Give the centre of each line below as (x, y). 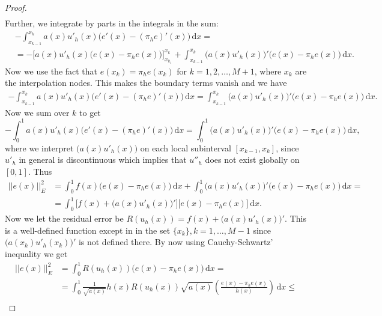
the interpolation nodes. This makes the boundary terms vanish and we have (146, 83)
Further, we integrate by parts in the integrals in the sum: (112, 23)
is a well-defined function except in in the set (88, 230)
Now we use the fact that (51, 71)
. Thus (40, 171)
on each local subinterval (186, 147)
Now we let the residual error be (64, 218)
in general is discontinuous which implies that (103, 160)
